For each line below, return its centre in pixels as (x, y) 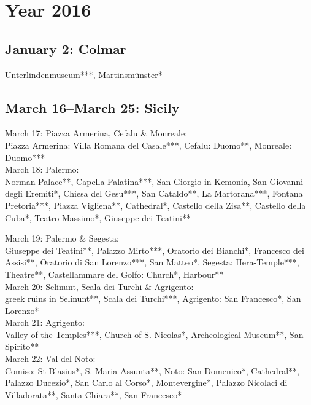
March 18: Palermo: (42, 169)
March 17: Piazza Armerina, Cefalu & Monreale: (96, 133)
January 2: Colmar (66, 48)
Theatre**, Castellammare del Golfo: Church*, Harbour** (114, 274)
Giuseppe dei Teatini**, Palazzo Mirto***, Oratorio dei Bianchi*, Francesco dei (155, 250)
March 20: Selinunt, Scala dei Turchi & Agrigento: (99, 286)
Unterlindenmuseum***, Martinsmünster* (84, 74)
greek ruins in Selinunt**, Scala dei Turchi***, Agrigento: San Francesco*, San (153, 298)
